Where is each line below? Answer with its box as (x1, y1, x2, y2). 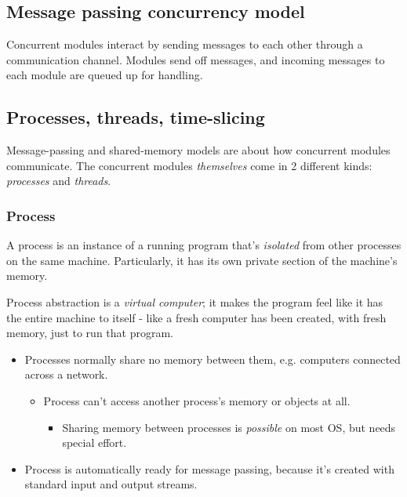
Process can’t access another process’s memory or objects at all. (43, 392, 351, 408)
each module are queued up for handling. (6, 67, 203, 83)
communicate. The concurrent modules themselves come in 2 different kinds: (6, 157, 372, 173)
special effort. (62, 434, 127, 451)
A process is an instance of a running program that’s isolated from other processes (6, 237, 402, 253)
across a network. (24, 366, 108, 383)
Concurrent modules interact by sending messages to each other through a (6, 36, 363, 53)
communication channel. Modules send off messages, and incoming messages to (6, 51, 385, 67)
